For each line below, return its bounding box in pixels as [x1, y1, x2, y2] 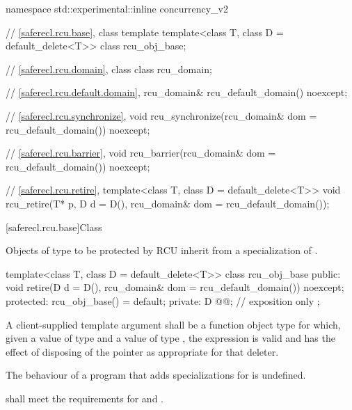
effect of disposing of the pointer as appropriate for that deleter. [6, 344, 279, 358]
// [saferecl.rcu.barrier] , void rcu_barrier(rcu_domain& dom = [6, 145, 276, 160]
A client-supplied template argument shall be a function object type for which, [6, 317, 341, 331]
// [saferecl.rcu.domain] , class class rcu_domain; [6, 61, 212, 76]
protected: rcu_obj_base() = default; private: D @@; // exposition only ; [6, 293, 320, 308]
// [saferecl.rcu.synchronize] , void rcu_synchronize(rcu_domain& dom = [6, 108, 317, 123]
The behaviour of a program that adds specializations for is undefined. [6, 368, 306, 382]
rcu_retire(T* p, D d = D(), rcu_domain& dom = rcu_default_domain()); [6, 196, 330, 210]
